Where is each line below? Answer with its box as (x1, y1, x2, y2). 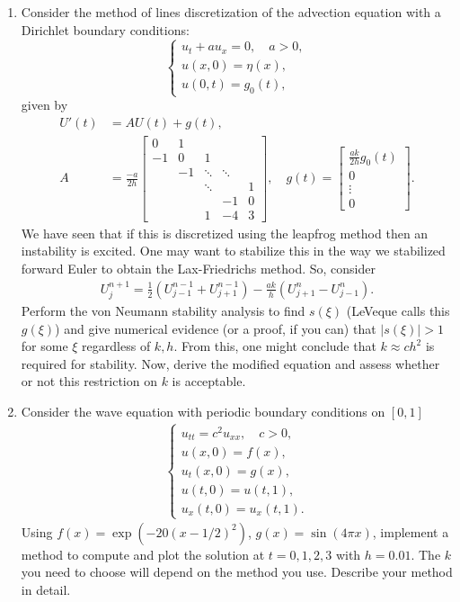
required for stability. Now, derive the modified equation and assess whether (21, 354, 440, 373)
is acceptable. (172, 372, 246, 391)
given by (21, 95, 68, 114)
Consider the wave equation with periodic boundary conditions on (21, 402, 385, 421)
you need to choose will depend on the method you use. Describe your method (21, 562, 453, 581)
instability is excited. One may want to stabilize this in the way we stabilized (21, 241, 446, 260)
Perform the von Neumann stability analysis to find (21, 301, 305, 320)
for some (21, 337, 68, 355)
